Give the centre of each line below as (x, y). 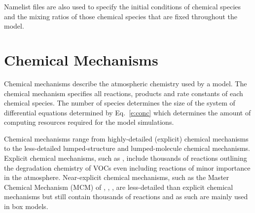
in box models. (26, 206)
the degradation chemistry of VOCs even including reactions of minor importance (127, 167)
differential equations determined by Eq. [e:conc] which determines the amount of (127, 112)
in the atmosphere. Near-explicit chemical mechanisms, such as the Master (117, 177)
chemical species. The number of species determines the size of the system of (120, 103)
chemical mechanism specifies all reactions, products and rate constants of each (124, 93)
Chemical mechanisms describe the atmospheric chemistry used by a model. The (126, 83)
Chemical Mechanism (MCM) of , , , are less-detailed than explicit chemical (119, 187)
